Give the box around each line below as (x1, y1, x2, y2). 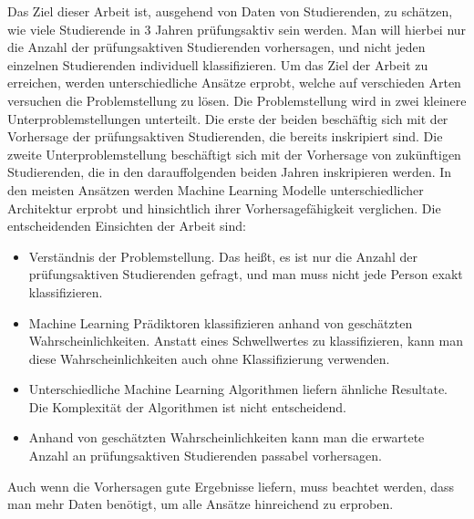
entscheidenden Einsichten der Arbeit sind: (7, 216, 246, 235)
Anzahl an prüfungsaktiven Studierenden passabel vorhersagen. (28, 446, 382, 465)
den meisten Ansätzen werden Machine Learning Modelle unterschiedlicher (7, 180, 424, 199)
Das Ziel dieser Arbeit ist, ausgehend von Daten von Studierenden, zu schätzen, (7, 2, 453, 20)
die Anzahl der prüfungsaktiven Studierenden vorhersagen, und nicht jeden (7, 37, 426, 57)
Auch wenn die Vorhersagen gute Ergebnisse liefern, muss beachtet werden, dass (7, 476, 455, 495)
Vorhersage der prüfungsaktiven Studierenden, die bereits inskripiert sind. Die (7, 127, 443, 146)
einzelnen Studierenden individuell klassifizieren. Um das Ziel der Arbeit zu (7, 55, 428, 74)
